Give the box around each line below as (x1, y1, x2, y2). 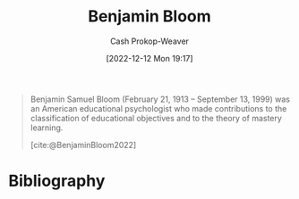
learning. (30, 122, 64, 133)
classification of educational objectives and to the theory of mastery (30, 112, 283, 123)
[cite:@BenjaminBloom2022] (30, 139, 137, 150)
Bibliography (8, 171, 106, 191)
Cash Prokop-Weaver (109, 36, 190, 46)
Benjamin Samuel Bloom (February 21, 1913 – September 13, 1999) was (30, 94, 290, 104)
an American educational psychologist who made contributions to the (30, 103, 287, 113)
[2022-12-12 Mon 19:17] (106, 53, 193, 63)
